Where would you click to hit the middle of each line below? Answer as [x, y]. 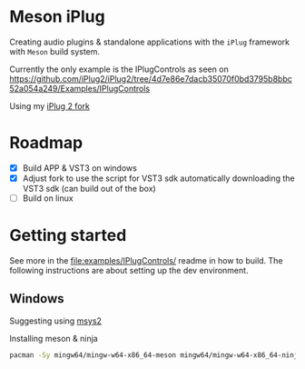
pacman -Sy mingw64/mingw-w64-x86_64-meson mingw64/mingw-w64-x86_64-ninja [156, 355]
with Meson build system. [55, 51]
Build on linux [48, 198]
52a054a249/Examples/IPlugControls [80, 88]
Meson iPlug [58, 17]
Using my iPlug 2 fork [50, 105]
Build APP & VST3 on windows [80, 168]
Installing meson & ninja [54, 338]
